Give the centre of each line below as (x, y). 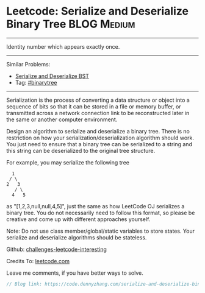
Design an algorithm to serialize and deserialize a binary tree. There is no (98, 131)
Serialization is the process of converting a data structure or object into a (98, 100)
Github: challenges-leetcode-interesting (56, 249)
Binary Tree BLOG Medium (71, 24)
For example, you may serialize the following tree (68, 162)
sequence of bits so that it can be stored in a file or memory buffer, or (94, 106)
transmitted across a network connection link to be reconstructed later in (98, 113)
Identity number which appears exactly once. (63, 46)
